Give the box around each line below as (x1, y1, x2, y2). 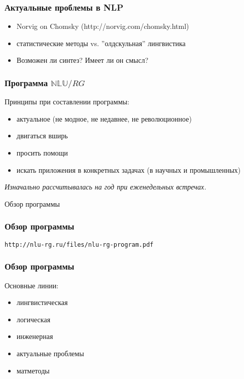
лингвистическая (16, 297, 68, 308)
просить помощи (16, 147, 68, 158)
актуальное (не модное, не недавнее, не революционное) (16, 113, 192, 124)
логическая (16, 314, 51, 324)
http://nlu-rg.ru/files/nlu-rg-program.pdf (5, 241, 154, 248)
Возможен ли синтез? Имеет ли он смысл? (16, 55, 149, 65)
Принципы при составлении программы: (5, 96, 129, 107)
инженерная (16, 331, 53, 342)
